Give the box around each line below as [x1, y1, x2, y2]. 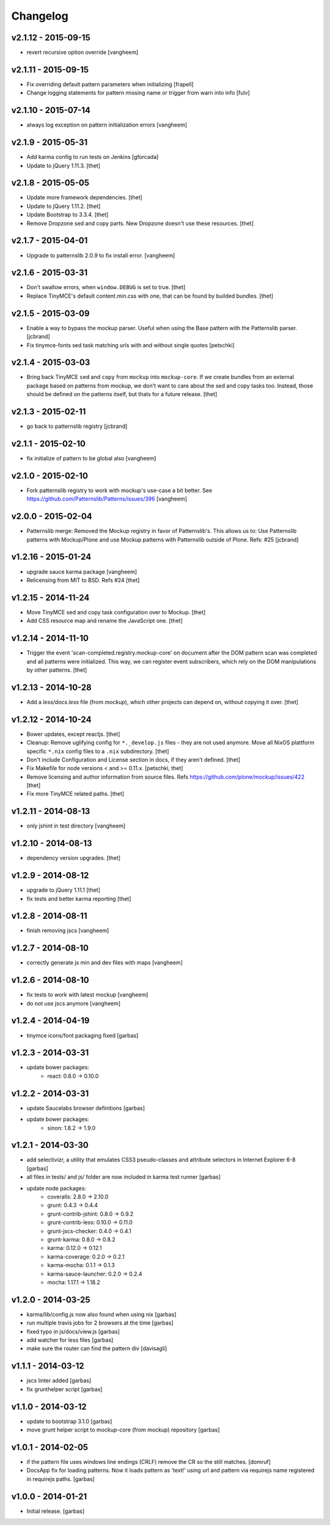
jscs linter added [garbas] [26, 1377, 92, 1384]
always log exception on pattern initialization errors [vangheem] [26, 121, 188, 128]
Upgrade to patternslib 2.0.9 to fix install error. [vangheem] [26, 251, 175, 259]
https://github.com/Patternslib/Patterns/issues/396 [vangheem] [26, 495, 188, 502]
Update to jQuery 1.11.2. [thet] [26, 202, 101, 210]
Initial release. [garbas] [26, 1507, 85, 1515]
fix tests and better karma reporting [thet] [26, 895, 131, 902]
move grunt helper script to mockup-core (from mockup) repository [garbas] [26, 1426, 220, 1433]
